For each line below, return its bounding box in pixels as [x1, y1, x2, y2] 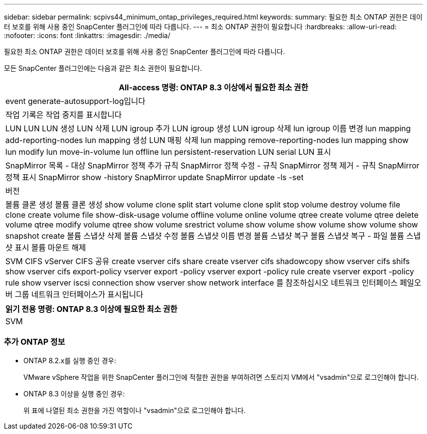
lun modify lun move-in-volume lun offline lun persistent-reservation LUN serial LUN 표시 [5, 147, 331, 157]
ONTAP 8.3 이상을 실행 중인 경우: [23, 389, 125, 398]
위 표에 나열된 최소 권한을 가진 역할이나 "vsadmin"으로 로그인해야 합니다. [23, 406, 246, 414]
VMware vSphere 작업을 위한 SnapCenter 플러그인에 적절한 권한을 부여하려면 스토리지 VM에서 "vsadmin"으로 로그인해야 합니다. [23, 372, 419, 381]
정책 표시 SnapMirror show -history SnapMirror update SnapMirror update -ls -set [5, 172, 304, 182]
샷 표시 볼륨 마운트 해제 [5, 243, 86, 252]
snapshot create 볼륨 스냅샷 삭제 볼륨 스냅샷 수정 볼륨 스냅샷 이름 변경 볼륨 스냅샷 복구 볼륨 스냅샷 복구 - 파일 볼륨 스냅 [5, 231, 421, 241]
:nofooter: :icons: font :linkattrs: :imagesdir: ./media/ [4, 31, 171, 40]
